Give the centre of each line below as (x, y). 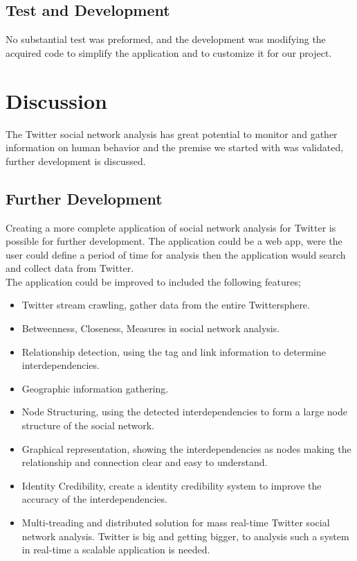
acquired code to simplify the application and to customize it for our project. (169, 52)
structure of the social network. (88, 425)
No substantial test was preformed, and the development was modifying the (166, 39)
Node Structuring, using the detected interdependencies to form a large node (184, 412)
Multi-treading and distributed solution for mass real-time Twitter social (176, 522)
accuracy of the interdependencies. (94, 499)
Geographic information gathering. (95, 388)
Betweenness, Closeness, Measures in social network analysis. (151, 328)
